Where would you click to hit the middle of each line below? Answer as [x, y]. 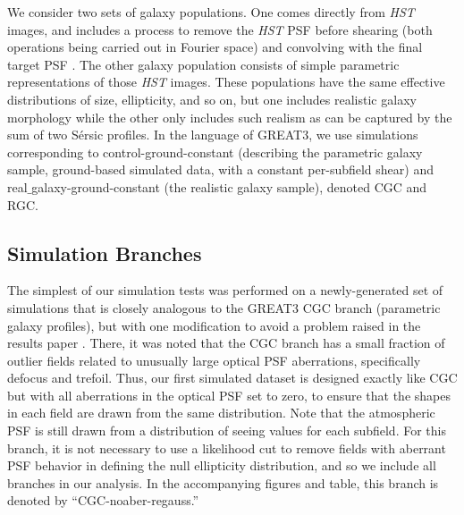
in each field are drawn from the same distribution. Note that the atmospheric [221, 413]
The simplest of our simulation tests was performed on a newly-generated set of [225, 290]
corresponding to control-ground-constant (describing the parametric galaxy [215, 152]
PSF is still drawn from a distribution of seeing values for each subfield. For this [227, 431]
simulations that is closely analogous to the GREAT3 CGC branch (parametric [224, 307]
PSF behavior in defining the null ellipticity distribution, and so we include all [222, 465]
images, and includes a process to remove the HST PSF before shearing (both [220, 29]
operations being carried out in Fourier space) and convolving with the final [215, 47]
